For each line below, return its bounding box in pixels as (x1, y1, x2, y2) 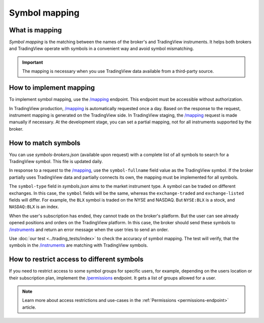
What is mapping (9, 26, 62, 34)
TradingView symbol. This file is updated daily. (9, 159, 103, 164)
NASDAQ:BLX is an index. (9, 204, 59, 210)
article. (22, 304, 36, 310)
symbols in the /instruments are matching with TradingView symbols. (9, 242, 148, 248)
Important (22, 59, 44, 65)
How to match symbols (9, 138, 81, 147)
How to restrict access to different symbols (9, 255, 144, 264)
